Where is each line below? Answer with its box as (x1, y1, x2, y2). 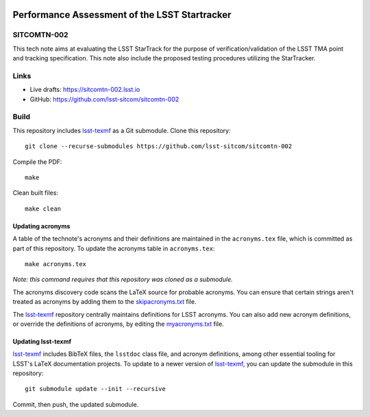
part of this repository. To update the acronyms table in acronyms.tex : (12, 244, 215, 252)
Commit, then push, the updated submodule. (12, 400, 139, 408)
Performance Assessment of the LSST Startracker (12, 9, 232, 21)
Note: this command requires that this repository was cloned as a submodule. (12, 275, 233, 284)
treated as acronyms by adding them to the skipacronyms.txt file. (12, 298, 197, 306)
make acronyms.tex (25, 260, 87, 267)
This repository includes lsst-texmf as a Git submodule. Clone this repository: (12, 126, 231, 134)
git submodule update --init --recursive (25, 385, 166, 393)
